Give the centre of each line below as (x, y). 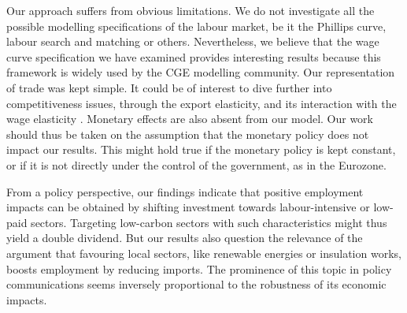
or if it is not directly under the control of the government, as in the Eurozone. (196, 164)
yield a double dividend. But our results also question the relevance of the (185, 238)
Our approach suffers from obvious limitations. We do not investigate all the (191, 10)
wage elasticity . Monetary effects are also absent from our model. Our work (190, 119)
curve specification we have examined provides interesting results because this (194, 56)
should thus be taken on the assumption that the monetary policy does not (188, 134)
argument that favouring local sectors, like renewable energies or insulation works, (204, 253)
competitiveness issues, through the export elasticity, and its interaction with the (202, 103)
